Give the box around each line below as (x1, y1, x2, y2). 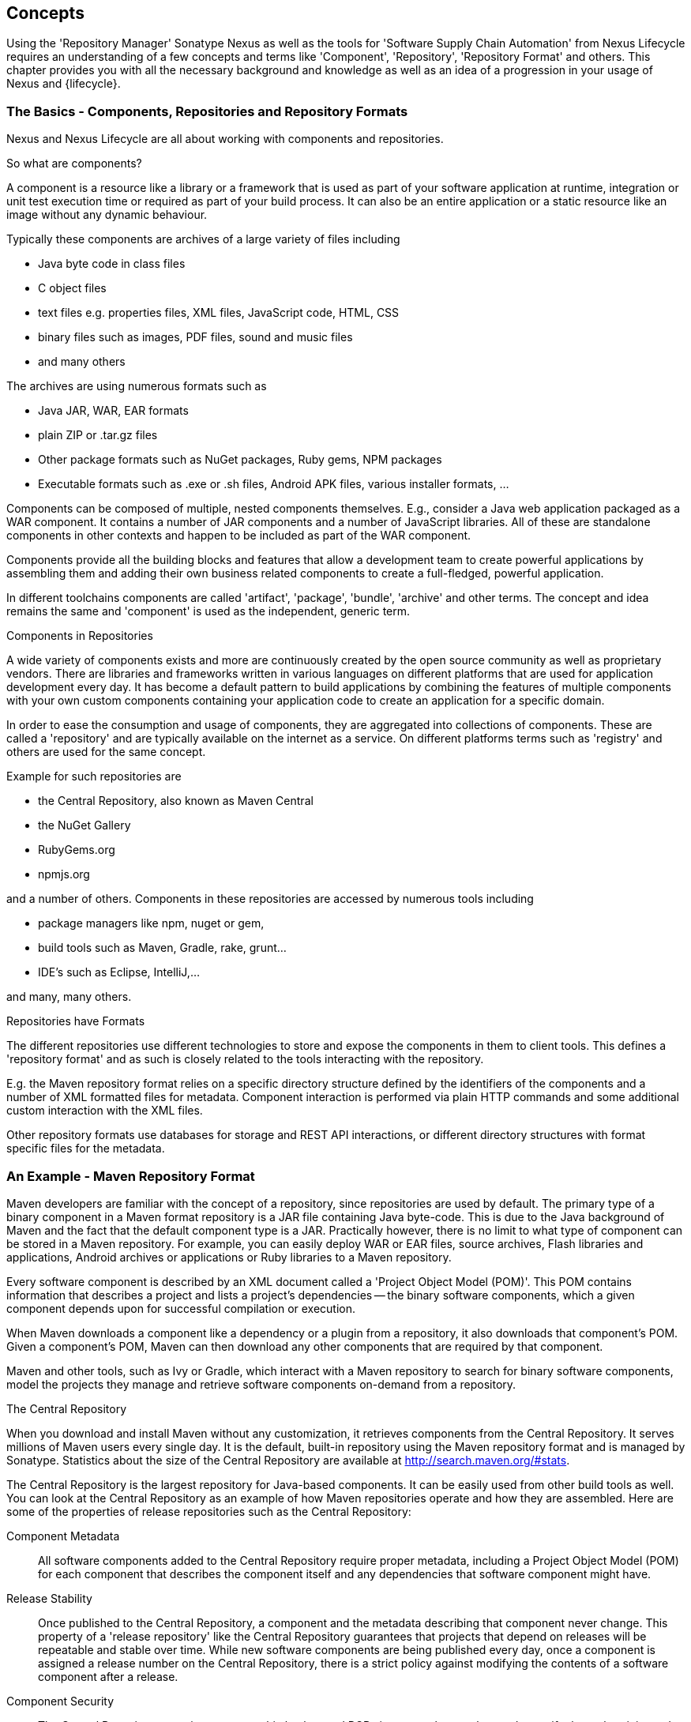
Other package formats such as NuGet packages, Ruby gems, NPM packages (38, 453, 442, 467)
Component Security (6, 1694, 115, 1708)
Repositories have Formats (6, 1014, 145, 1028)
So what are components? (6, 156, 142, 171)
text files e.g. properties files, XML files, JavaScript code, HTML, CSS (38, 306, 400, 320)
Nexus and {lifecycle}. (6, 77, 121, 91)
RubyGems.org (38, 843, 115, 857)
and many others (38, 355, 126, 369)
